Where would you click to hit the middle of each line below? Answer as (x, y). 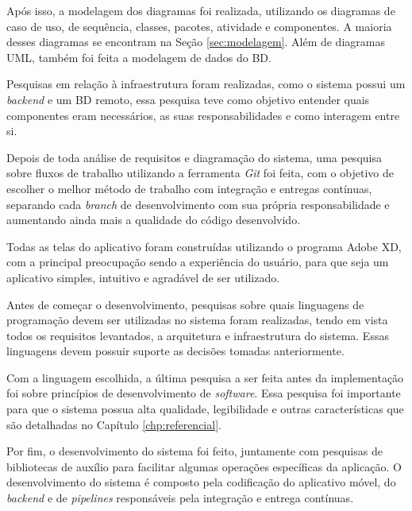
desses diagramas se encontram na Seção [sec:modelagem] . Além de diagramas (196, 42)
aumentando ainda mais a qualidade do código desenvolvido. (154, 220)
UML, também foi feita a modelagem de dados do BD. (139, 57)
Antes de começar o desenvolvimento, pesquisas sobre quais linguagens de (185, 304)
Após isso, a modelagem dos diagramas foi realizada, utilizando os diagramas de (201, 10)
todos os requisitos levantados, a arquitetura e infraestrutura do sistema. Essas (198, 335)
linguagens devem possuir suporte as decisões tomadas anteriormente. (175, 351)
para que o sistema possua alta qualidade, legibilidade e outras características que (205, 409)
